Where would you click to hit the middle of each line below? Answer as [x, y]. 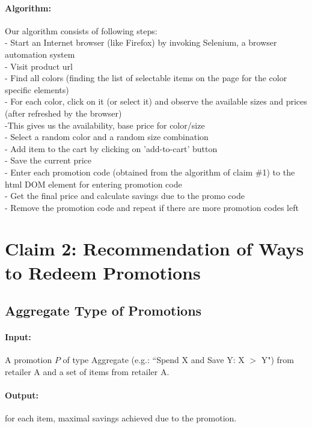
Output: [22, 395]
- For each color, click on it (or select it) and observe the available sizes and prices [156, 101]
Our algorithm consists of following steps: [81, 30]
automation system [40, 54]
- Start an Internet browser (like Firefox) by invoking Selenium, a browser [141, 42]
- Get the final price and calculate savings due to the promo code [125, 196]
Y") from [278, 360]
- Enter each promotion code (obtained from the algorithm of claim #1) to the [150, 172]
